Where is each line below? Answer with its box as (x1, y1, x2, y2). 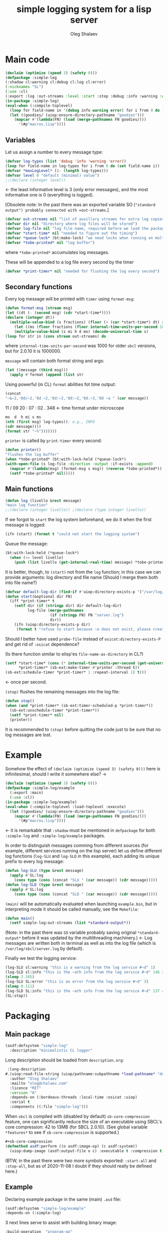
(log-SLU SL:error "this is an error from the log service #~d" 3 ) (5, 979, 149, 984)
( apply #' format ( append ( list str (9, 372, 84, 378)
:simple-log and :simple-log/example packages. (5, 833, 105, 839)
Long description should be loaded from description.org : (5, 1057, 124, 1063)
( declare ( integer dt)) (5, 315, 55, 320)
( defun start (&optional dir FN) (5, 594, 72, 599)
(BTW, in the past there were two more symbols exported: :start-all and (5, 1158, 156, 1164)
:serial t (9, 1100, 30, 1105)
